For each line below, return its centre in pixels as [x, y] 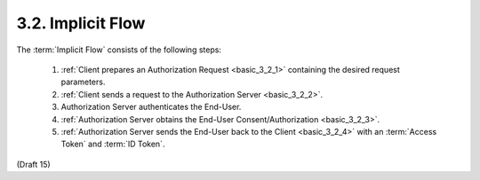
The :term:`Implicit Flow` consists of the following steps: [119, 50]
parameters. [83, 82]
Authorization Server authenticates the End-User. [151, 107]
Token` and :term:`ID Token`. [113, 144]
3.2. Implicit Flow [81, 23]
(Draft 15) [33, 164]
